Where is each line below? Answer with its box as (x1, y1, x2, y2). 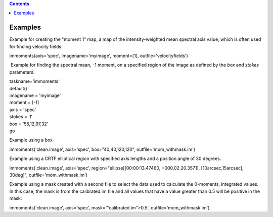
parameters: (9, 69, 35, 75)
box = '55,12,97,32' (9, 121, 49, 127)
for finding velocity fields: (9, 43, 63, 49)
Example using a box (9, 137, 53, 143)
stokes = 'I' (9, 114, 33, 120)
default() (9, 85, 28, 91)
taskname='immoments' (9, 78, 60, 84)
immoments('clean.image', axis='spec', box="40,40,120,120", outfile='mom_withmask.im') (9, 146, 196, 152)
